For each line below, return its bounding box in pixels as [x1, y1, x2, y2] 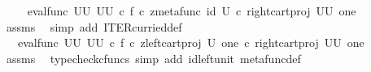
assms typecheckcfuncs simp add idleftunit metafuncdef [6, 49, 301, 66]
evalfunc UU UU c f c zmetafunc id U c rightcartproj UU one [27, 2, 356, 19]
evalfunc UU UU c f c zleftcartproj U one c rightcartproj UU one [17, 34, 364, 51]
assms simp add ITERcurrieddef [6, 18, 182, 35]
